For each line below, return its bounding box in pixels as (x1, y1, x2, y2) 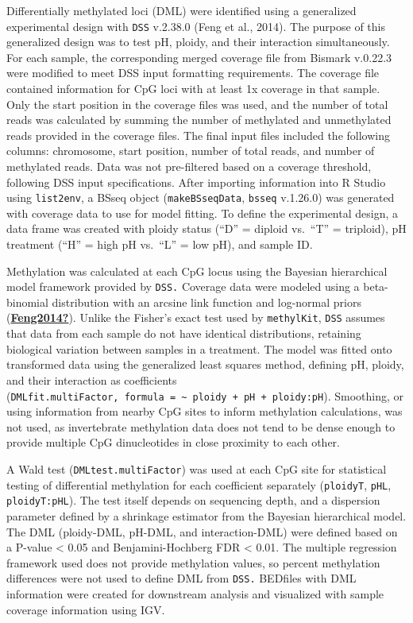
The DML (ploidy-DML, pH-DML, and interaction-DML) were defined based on (6, 523, 398, 540)
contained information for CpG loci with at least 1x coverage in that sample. (6, 80, 380, 97)
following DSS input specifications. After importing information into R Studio (6, 173, 386, 190)
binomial (6, 293, 48, 310)
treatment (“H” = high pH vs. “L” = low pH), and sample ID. (6, 236, 313, 253)
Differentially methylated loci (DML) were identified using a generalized (6, 2, 357, 18)
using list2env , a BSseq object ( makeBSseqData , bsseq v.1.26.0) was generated (6, 189, 395, 206)
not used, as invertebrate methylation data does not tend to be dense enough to (6, 418, 396, 435)
